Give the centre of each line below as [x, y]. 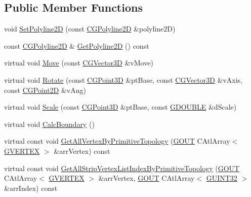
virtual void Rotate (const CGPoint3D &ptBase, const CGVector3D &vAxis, [123, 79]
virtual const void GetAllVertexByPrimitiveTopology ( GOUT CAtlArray [117, 141]
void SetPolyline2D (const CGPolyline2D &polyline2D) [90, 29]
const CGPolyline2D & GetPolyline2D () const [77, 45]
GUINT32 [222, 178]
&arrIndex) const [31, 188]
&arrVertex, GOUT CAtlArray [147, 178]
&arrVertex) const [82, 151]
